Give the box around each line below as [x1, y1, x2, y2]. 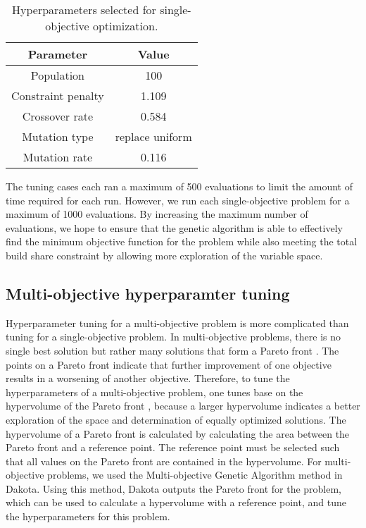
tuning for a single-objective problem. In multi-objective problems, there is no [6, 329, 341, 344]
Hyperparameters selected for [12, 1, 156, 18]
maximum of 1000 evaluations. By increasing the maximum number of [6, 207, 308, 221]
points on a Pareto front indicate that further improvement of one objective [6, 357, 332, 372]
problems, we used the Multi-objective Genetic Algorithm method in [47, 467, 343, 482]
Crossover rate [22, 108, 93, 124]
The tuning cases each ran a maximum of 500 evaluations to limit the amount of [6, 179, 353, 193]
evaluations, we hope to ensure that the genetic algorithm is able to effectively [6, 220, 343, 235]
